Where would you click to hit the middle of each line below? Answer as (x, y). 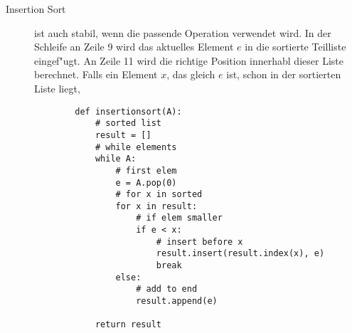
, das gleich (191, 74)
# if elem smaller (179, 218)
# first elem (146, 170)
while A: (116, 159)
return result (128, 325)
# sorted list (128, 123)
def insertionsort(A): (128, 111)
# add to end (167, 289)
